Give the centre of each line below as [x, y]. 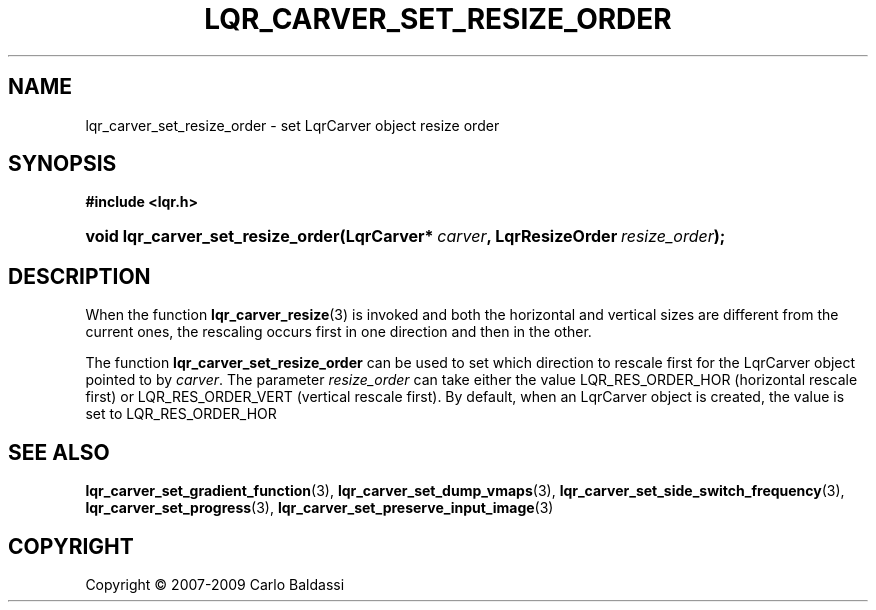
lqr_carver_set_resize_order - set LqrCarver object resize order [292, 125]
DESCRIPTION [79, 276]
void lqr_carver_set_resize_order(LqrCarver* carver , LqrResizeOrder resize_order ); [405, 236]
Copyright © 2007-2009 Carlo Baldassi [215, 584]
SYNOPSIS [62, 164]
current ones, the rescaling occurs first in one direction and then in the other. [338, 332]
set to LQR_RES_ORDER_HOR [181, 414]
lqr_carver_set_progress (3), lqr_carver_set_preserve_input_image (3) [319, 508]
